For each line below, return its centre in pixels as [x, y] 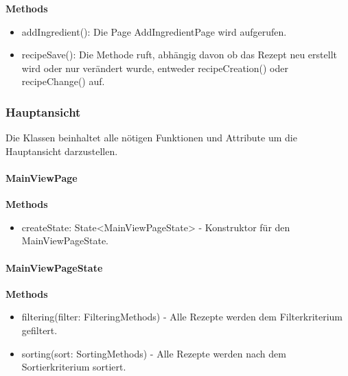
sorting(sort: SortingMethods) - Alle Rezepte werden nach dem [154, 353]
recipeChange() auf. [63, 81]
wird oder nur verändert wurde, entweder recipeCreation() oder [155, 68]
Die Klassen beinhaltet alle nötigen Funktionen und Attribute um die [151, 138]
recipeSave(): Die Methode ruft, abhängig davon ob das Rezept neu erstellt [179, 55]
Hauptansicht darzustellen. [62, 151]
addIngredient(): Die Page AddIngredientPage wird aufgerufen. [154, 31]
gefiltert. [39, 330]
